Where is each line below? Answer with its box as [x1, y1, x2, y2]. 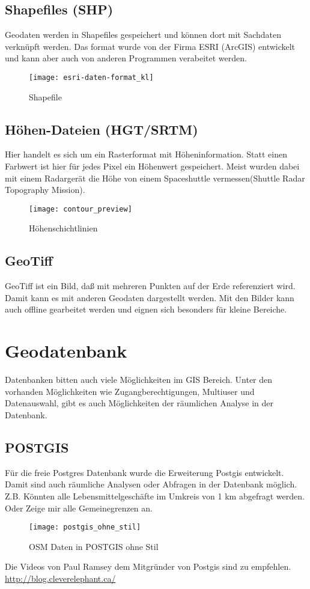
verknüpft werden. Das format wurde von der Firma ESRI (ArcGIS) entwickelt [5, 40, 296, 52]
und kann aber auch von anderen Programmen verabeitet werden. [5, 52, 247, 64]
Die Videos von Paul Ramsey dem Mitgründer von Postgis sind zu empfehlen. [5, 560, 291, 573]
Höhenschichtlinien [29, 222, 98, 234]
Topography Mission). [5, 183, 85, 196]
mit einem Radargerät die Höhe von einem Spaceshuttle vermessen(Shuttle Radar [5, 171, 305, 184]
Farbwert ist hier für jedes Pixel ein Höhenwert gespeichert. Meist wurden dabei [5, 160, 300, 172]
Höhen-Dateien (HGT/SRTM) [5, 120, 198, 138]
